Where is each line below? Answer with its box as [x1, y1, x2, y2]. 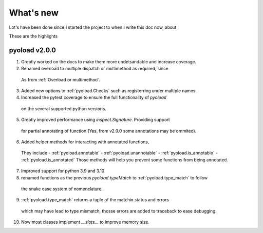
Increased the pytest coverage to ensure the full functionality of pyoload [21, 95, 167, 100]
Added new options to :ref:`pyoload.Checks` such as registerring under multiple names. [21, 88, 197, 94]
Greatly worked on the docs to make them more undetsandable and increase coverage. [21, 58, 197, 64]
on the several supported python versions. [21, 105, 107, 112]
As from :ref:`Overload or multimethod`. [21, 77, 101, 82]
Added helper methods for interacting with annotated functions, [21, 139, 150, 145]
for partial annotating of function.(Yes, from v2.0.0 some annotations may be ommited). [21, 128, 197, 134]
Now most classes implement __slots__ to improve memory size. [21, 219, 150, 225]
